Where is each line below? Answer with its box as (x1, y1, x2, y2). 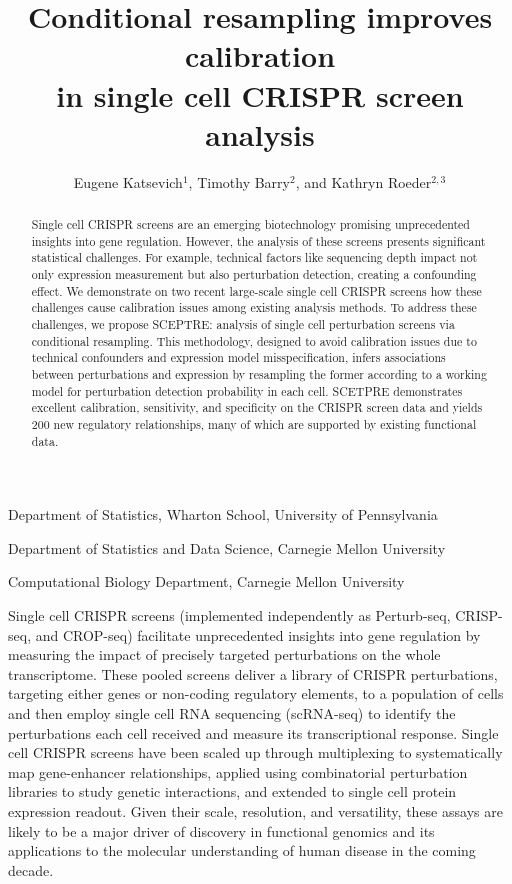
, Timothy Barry (188, 171, 290, 192)
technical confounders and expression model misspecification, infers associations (31, 349, 446, 366)
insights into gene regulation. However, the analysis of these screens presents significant (31, 232, 486, 249)
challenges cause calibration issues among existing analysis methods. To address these (31, 299, 477, 316)
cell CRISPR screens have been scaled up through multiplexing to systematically (8, 742, 503, 763)
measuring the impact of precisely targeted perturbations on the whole (8, 644, 441, 665)
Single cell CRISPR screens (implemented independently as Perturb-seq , (8, 605, 451, 626)
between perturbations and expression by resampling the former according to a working (31, 365, 487, 382)
